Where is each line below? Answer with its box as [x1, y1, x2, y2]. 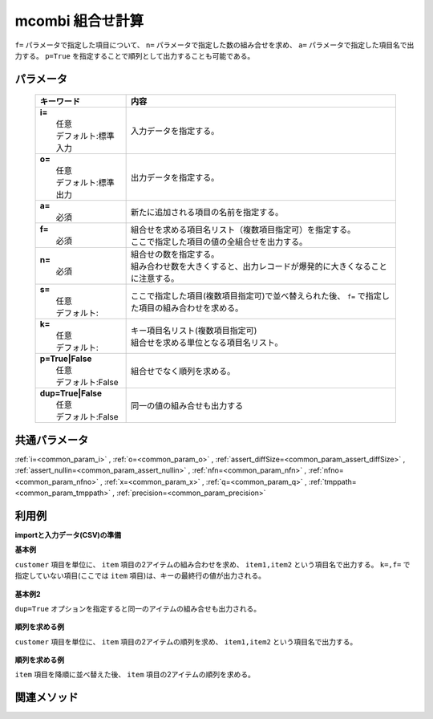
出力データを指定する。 [130, 173, 220, 184]
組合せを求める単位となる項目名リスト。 [130, 337, 284, 348]
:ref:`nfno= [308, 465, 344, 475]
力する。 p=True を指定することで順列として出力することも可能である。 [14, 51, 255, 60]
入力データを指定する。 [130, 125, 220, 136]
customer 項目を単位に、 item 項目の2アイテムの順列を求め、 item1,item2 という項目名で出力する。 [14, 636, 358, 646]
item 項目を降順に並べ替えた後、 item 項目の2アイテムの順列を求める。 [14, 670, 256, 680]
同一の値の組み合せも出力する [130, 400, 244, 412]
